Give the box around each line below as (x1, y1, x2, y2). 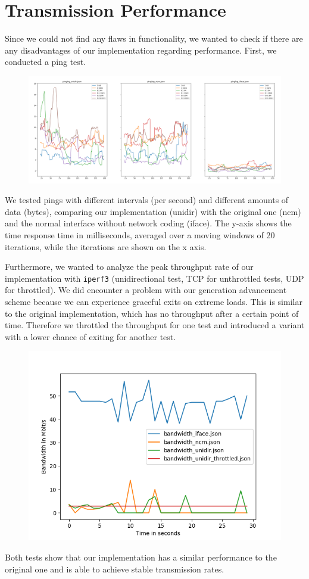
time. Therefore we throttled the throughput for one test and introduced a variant (5, 319, 305, 331)
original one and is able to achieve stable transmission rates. (5, 562, 224, 575)
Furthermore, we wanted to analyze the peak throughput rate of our (5, 260, 254, 273)
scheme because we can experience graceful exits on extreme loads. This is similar (5, 295, 302, 308)
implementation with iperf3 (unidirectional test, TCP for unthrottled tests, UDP (5, 272, 304, 284)
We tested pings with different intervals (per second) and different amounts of (5, 194, 289, 206)
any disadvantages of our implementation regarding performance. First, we (5, 43, 277, 56)
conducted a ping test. (5, 55, 86, 68)
